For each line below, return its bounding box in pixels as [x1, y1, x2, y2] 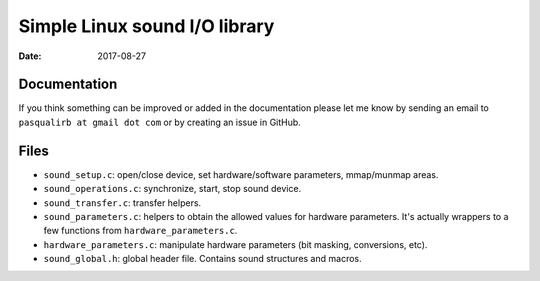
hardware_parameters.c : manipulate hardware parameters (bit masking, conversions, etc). [43, 238, 428, 250]
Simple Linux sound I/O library [18, 15, 275, 37]
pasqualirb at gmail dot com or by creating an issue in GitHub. [18, 116, 302, 128]
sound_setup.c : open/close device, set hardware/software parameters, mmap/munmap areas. [43, 168, 439, 180]
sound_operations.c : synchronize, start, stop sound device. [43, 183, 302, 195]
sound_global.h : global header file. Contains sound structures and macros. [43, 253, 362, 265]
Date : [18, 50, 42, 62]
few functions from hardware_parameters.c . [43, 225, 238, 237]
